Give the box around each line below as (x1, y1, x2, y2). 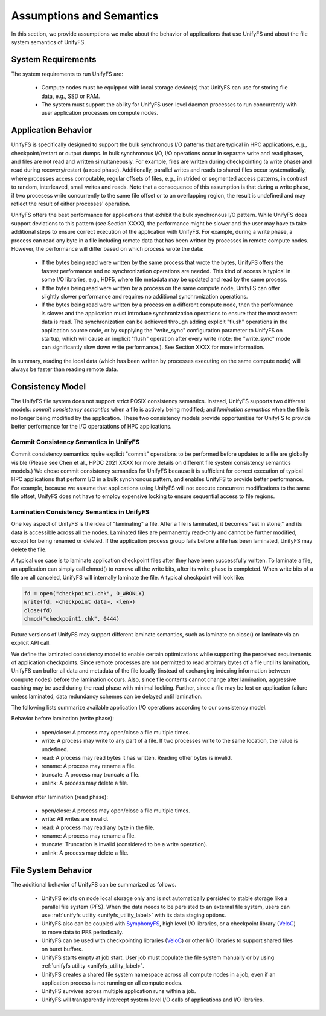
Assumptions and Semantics (11, 9, 159, 22)
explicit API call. (11, 639, 51, 647)
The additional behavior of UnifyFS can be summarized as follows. (11, 881, 177, 888)
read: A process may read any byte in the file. (41, 824, 155, 831)
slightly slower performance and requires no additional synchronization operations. (41, 293, 248, 300)
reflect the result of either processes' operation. (11, 200, 131, 208)
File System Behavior (11, 865, 93, 875)
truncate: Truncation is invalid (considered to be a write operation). (41, 841, 208, 848)
